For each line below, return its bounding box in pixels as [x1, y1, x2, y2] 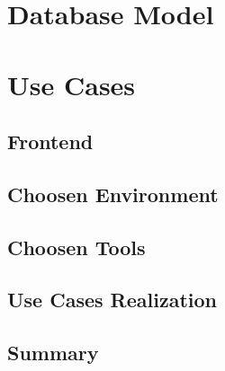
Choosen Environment [7, 180, 219, 208]
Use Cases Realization [7, 286, 217, 314]
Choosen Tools [7, 233, 146, 261]
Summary [7, 339, 99, 367]
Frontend [7, 128, 94, 155]
